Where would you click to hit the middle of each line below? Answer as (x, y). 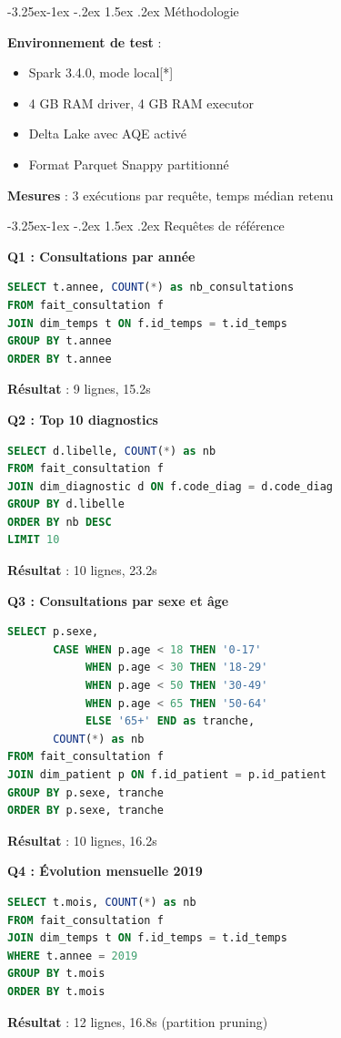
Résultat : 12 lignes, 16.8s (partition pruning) (138, 1021)
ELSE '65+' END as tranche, (170, 721)
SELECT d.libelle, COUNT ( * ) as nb (112, 451)
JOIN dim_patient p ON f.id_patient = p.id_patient (167, 775)
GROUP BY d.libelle (66, 504)
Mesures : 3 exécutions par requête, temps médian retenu (170, 195)
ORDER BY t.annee (60, 359)
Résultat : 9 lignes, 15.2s (79, 389)
